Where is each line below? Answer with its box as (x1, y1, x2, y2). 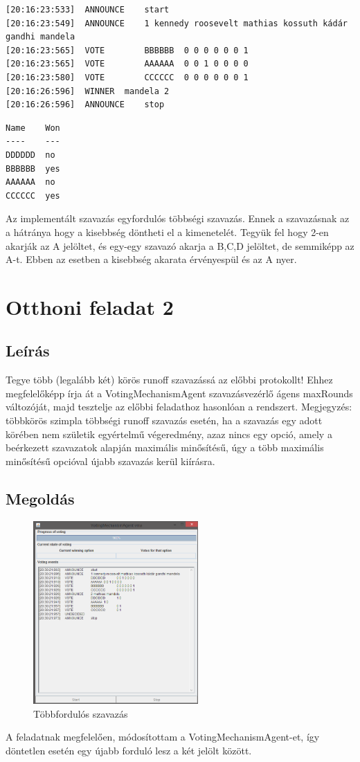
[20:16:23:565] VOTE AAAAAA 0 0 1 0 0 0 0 (6, 59, 249, 69)
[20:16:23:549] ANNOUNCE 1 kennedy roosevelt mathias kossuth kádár (6, 18, 348, 28)
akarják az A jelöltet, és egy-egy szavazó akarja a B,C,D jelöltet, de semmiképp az (6, 238, 354, 253)
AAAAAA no (6, 177, 55, 188)
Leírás (6, 340, 50, 361)
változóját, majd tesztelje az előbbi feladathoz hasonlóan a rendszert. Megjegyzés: (6, 399, 352, 414)
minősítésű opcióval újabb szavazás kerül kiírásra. (6, 453, 215, 468)
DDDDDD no (6, 149, 55, 160)
